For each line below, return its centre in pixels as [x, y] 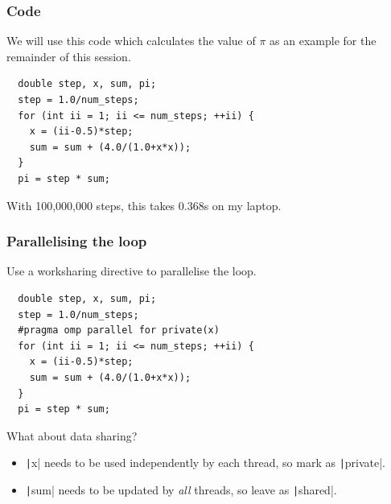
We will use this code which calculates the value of [131, 41]
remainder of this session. [69, 56]
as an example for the [323, 41]
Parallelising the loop [77, 241]
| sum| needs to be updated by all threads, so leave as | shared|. [181, 489]
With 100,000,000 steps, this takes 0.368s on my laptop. [144, 205]
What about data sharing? [72, 435]
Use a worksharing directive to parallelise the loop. [132, 271]
